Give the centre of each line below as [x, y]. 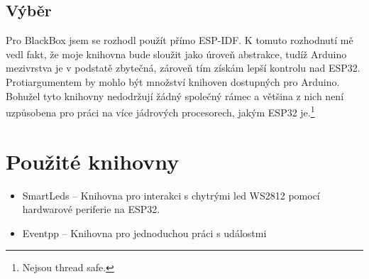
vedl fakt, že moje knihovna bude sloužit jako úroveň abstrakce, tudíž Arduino [176, 54]
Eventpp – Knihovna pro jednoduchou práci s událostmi [144, 232]
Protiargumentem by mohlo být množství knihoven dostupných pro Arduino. [173, 81]
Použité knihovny [93, 161]
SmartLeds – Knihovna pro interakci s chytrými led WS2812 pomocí [171, 195]
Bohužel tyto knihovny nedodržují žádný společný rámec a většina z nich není [175, 95]
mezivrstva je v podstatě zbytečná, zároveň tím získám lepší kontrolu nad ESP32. [183, 68]
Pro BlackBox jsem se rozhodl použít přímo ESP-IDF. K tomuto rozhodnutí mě [180, 40]
